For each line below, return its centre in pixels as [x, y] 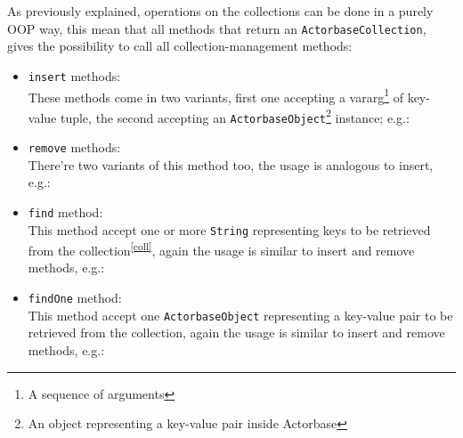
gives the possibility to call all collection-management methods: [180, 46]
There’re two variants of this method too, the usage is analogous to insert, [231, 164]
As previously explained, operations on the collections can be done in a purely [220, 11]
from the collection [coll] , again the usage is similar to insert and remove [221, 249]
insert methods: [74, 75]
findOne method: [75, 298]
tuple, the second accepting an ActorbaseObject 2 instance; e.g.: [235, 116]
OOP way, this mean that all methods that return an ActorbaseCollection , [217, 28]
